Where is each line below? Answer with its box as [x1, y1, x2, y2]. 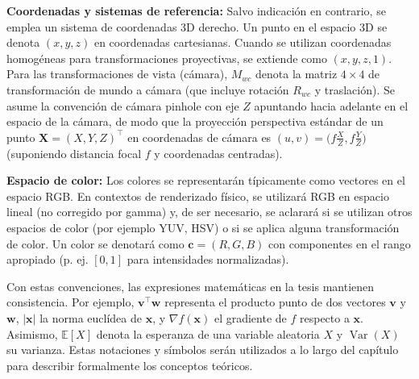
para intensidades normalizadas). [127, 251, 289, 268]
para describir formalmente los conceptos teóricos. [6, 356, 253, 373]
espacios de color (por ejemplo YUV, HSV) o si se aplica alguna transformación [6, 219, 400, 235]
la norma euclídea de [39, 309, 142, 326]
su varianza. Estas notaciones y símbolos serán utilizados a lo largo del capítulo [6, 341, 399, 358]
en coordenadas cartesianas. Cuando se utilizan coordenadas [93, 34, 392, 51]
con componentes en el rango [268, 235, 411, 252]
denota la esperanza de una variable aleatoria [96, 325, 320, 342]
